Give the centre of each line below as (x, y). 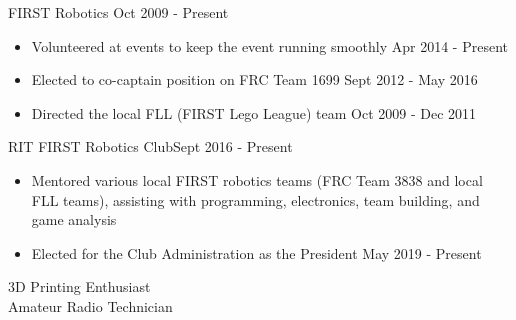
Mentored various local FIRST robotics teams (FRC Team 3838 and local (257, 179)
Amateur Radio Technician (90, 305)
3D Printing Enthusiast (79, 286)
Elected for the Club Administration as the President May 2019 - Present (256, 252)
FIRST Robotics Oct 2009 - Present (118, 12)
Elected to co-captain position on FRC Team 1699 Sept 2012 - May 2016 (254, 79)
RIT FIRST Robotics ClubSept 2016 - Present (150, 146)
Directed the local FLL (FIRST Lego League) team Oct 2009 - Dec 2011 (254, 112)
